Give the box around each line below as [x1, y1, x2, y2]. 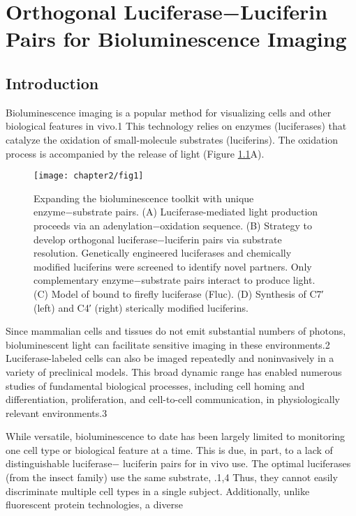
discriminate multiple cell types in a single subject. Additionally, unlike [6, 483, 310, 498]
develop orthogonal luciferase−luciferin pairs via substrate [34, 232, 282, 246]
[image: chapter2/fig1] [34, 171, 144, 181]
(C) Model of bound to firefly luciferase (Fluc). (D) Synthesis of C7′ [34, 286, 324, 301]
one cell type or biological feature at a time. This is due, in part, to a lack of [6, 442, 333, 457]
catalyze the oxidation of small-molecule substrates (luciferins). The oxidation [6, 132, 339, 146]
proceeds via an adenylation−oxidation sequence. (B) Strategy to [34, 218, 313, 232]
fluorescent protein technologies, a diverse [6, 497, 183, 512]
